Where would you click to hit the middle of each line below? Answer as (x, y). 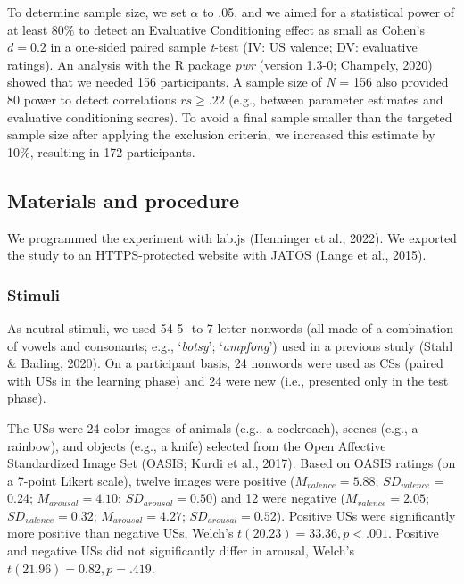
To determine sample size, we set (97, 12)
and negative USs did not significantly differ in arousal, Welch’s (181, 551)
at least (28, 29)
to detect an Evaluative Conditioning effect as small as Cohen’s (252, 29)
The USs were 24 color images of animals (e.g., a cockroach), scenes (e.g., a (213, 427)
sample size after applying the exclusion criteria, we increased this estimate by (221, 134)
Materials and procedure (124, 200)
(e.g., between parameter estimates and (336, 99)
